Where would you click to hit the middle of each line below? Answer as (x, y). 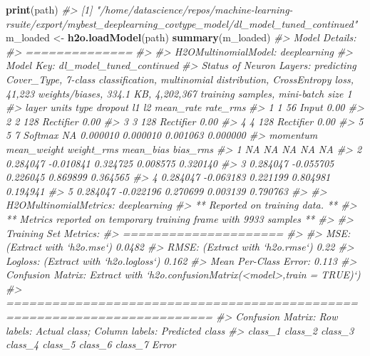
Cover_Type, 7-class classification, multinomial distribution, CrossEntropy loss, (180, 79)
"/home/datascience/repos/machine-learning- (194, 9)
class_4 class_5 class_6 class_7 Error (91, 344)
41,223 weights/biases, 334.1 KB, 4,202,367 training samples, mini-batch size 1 (179, 93)
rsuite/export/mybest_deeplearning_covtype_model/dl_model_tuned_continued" (182, 23)
